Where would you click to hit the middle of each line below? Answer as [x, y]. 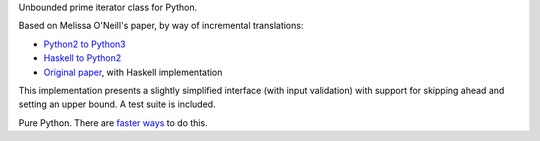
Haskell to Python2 [82, 58]
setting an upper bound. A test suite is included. [117, 104]
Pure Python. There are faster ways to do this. [113, 122]
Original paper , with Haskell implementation [133, 72]
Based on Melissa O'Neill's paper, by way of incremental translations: [161, 26]
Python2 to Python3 [84, 44]
